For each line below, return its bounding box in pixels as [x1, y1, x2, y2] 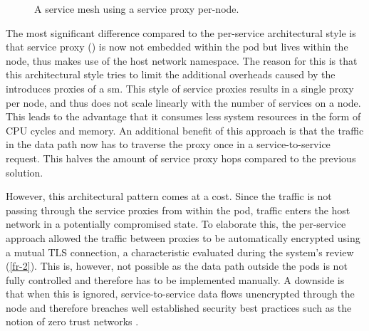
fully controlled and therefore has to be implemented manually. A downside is [6, 272, 345, 287]
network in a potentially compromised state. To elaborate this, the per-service [6, 216, 346, 231]
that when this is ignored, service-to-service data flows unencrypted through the [6, 286, 355, 301]
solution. [6, 164, 43, 179]
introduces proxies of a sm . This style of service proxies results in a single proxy [6, 80, 354, 95]
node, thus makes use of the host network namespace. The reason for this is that [6, 53, 358, 68]
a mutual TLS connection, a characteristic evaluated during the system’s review [6, 244, 354, 259]
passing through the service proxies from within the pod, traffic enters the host [6, 202, 350, 217]
